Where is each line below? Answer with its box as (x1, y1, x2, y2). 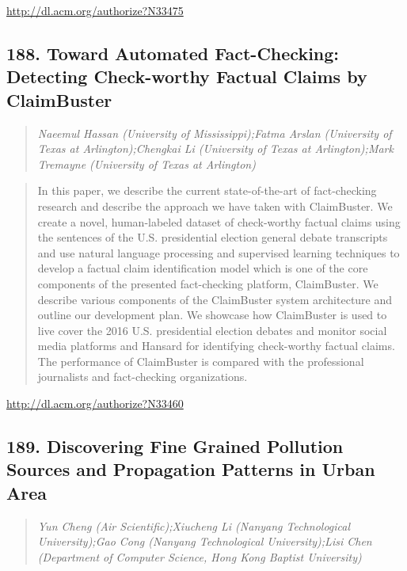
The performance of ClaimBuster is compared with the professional (37, 352, 364, 369)
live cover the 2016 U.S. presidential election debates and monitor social (37, 322, 387, 338)
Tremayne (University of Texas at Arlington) (37, 155, 256, 172)
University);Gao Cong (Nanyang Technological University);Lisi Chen (37, 533, 372, 550)
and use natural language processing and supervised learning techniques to (37, 244, 400, 261)
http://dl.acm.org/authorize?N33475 (6, 2, 184, 18)
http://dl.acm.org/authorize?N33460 (6, 395, 184, 412)
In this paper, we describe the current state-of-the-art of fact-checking (37, 182, 377, 199)
